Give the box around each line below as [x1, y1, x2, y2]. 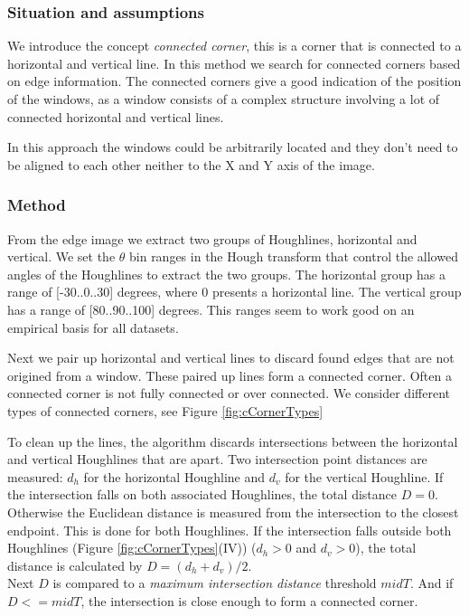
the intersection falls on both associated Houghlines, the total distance [7, 485, 398, 504]
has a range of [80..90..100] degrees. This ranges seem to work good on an [7, 299, 415, 318]
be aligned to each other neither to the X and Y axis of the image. [7, 155, 375, 174]
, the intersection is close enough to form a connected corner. [80, 591, 418, 610]
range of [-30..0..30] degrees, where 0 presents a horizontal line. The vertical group [7, 282, 462, 301]
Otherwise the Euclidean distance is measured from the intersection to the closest [7, 502, 459, 521]
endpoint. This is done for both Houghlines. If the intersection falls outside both [7, 520, 452, 539]
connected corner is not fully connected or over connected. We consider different [7, 384, 450, 403]
